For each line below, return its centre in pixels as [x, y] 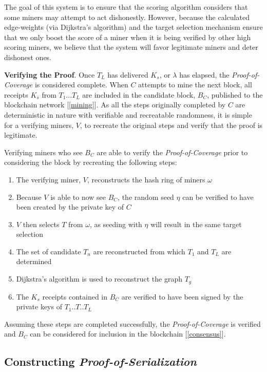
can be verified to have [218, 197]
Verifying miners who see [43, 152]
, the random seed [146, 197]
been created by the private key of [70, 207]
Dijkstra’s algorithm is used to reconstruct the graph [99, 279]
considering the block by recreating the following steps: [91, 162]
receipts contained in [75, 296]
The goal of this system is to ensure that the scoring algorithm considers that [126, 7]
